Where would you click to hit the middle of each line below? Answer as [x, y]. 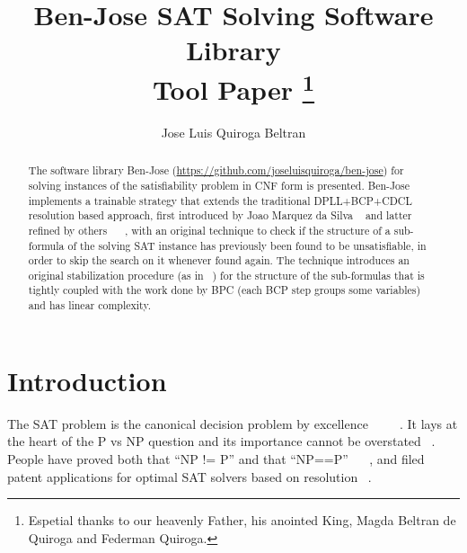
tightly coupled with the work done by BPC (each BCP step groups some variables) [225, 290]
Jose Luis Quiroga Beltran [233, 132]
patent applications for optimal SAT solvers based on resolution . [189, 476]
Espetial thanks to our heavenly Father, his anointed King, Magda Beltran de [242, 520]
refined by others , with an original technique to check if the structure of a [209, 230]
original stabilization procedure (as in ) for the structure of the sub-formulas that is [226, 275]
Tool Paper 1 [233, 87]
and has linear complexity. [89, 305]
